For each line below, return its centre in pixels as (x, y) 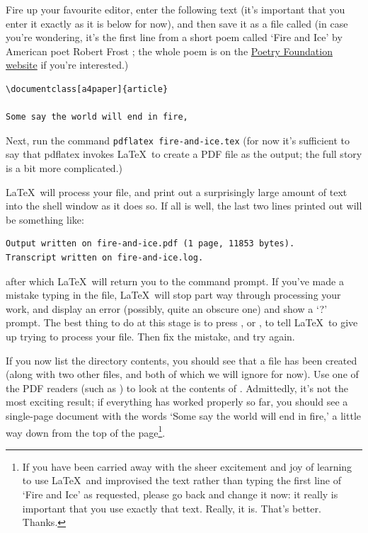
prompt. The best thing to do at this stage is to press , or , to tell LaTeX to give (182, 322)
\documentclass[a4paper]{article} (87, 89)
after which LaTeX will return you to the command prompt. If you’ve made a (175, 281)
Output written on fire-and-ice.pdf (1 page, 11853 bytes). (150, 244)
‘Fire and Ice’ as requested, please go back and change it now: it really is (180, 494)
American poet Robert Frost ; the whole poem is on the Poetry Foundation (169, 51)
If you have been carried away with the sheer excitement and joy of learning (187, 466)
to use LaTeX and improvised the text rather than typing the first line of (182, 480)
